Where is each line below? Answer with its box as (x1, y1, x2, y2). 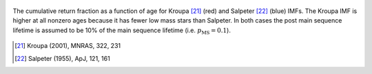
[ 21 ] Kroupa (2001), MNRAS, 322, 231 (14, 42, 121, 50)
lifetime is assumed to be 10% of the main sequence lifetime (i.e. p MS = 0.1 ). (12, 26, 231, 36)
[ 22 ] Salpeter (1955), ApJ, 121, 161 (14, 54, 110, 62)
